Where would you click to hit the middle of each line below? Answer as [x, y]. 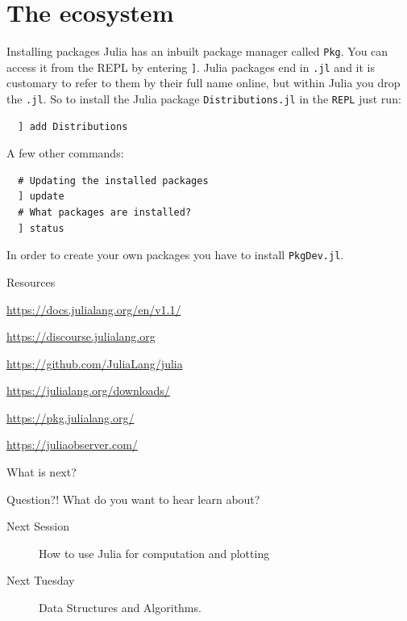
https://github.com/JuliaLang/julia [95, 363]
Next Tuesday [41, 580]
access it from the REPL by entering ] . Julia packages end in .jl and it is [191, 67]
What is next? [42, 472]
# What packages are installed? [105, 213]
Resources [31, 281]
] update [41, 197]
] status [41, 228]
